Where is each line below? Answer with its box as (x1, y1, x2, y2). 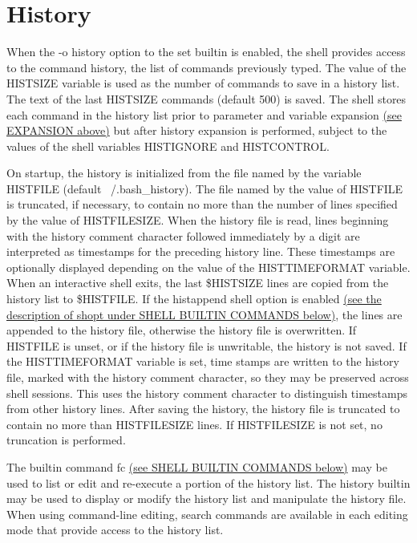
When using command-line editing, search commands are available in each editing (6, 505, 408, 522)
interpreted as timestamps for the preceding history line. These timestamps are (6, 243, 395, 260)
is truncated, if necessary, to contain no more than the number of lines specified (6, 196, 398, 213)
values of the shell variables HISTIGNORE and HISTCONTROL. (6, 137, 330, 154)
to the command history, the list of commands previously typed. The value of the (6, 59, 407, 75)
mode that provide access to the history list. (6, 521, 224, 538)
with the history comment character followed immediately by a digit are (6, 227, 360, 244)
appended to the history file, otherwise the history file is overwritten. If (6, 322, 357, 338)
